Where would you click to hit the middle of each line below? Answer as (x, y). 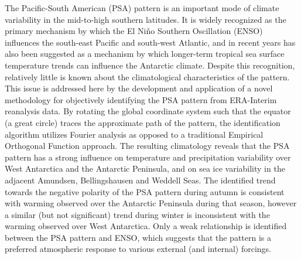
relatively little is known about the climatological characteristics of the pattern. (147, 76)
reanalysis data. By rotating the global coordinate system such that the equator (148, 111)
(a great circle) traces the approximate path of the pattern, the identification (143, 122)
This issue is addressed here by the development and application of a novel (139, 88)
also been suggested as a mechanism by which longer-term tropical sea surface (145, 54)
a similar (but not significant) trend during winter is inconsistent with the (137, 214)
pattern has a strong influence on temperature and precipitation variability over (148, 157)
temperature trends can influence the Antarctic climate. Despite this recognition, (150, 65)
